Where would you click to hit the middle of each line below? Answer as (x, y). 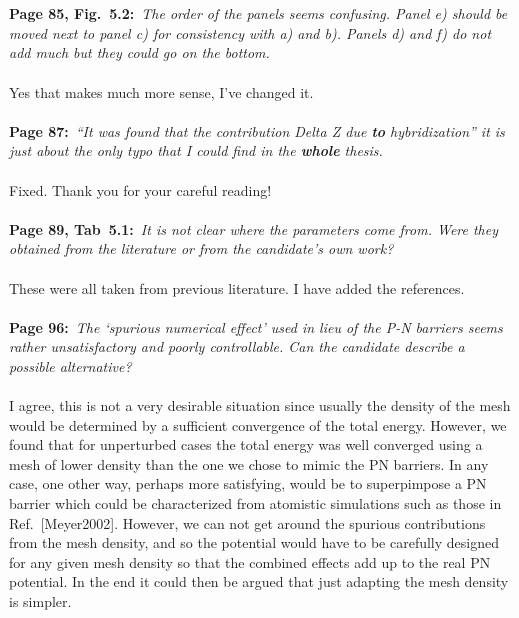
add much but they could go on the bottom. (139, 52)
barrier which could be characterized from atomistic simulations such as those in (255, 503)
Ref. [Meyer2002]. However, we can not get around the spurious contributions (247, 522)
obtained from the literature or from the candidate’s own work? (201, 248)
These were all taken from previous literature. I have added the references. (237, 287)
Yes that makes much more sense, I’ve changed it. (161, 91)
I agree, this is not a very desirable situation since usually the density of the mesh (260, 405)
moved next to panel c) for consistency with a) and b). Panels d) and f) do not (250, 32)
